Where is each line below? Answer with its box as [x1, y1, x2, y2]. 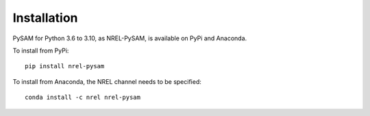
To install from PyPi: [12, 46, 69, 55]
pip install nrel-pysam [25, 62, 105, 70]
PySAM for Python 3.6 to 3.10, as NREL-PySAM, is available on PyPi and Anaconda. [12, 34, 247, 42]
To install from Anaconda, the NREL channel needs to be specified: [12, 77, 201, 85]
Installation [12, 10, 78, 25]
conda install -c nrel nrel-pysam [25, 93, 140, 102]
